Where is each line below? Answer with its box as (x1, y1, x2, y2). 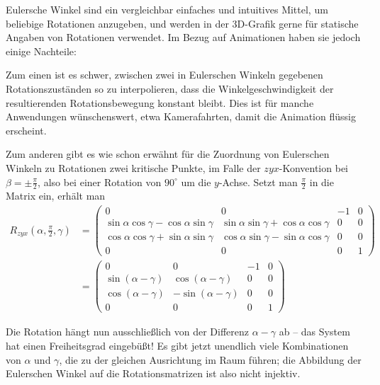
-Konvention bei (279, 160, 348, 175)
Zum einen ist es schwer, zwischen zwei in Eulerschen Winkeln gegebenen (6, 67, 323, 82)
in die (309, 174, 334, 189)
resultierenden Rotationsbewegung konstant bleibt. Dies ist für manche (6, 95, 314, 110)
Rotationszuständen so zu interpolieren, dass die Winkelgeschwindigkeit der (6, 81, 334, 96)
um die (181, 174, 211, 189)
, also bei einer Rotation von (38, 174, 162, 189)
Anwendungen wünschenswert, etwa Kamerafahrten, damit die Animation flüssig (6, 109, 356, 124)
